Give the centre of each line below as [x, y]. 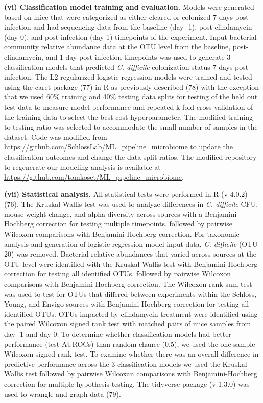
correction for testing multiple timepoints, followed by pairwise [134, 224]
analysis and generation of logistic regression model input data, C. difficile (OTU [131, 244]
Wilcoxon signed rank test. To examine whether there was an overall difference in [131, 354]
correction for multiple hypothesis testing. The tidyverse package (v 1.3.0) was [127, 383]
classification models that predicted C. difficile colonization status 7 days [118, 67]
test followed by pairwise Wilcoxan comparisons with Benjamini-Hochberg [141, 374]
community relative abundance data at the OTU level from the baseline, [117, 47]
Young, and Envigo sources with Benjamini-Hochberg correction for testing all [127, 304]
